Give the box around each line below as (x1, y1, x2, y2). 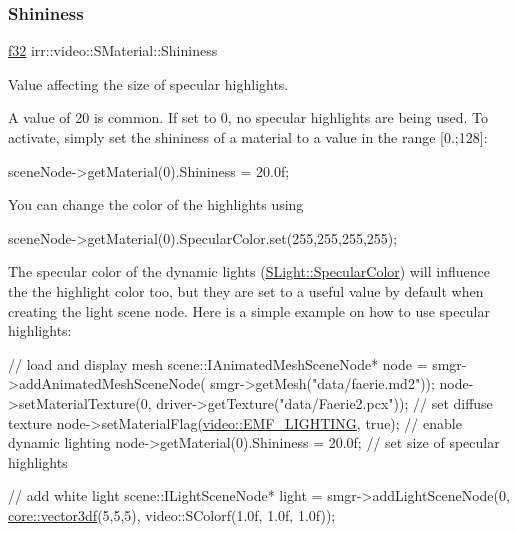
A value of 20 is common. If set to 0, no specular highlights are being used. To (8, 107, 488, 128)
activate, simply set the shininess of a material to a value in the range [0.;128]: (8, 127, 488, 147)
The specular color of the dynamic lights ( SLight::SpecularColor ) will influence (8, 261, 490, 282)
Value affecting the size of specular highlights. (8, 73, 289, 94)
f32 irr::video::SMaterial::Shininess (8, 40, 218, 61)
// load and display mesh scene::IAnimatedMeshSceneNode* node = (8, 353, 428, 374)
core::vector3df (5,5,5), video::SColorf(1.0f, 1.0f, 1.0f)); (8, 504, 336, 525)
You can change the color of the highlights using (8, 194, 304, 215)
